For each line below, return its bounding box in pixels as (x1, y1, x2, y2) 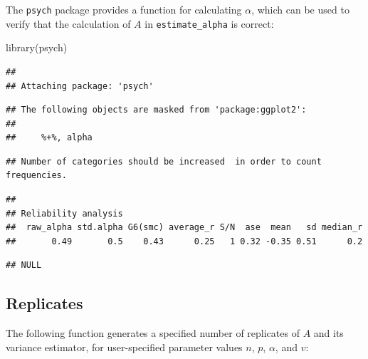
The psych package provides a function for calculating (6, 2, 242, 16)
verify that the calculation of (6, 16, 131, 31)
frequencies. (6, 170, 67, 181)
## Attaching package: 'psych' (6, 80, 154, 91)
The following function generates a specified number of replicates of (6, 326, 300, 340)
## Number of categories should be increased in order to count (6, 156, 322, 167)
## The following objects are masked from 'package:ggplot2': (6, 105, 307, 115)
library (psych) (6, 40, 68, 55)
